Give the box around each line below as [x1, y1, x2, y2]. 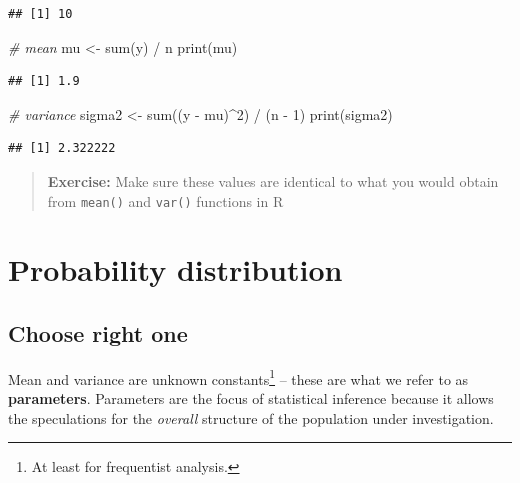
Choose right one [8, 317, 188, 348]
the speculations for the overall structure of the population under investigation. [8, 407, 494, 428]
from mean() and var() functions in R [47, 190, 284, 211]
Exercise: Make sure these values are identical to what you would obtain [47, 170, 499, 191]
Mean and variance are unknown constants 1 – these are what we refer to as [8, 365, 469, 389]
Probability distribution [8, 249, 343, 290]
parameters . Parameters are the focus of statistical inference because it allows [8, 388, 494, 409]
